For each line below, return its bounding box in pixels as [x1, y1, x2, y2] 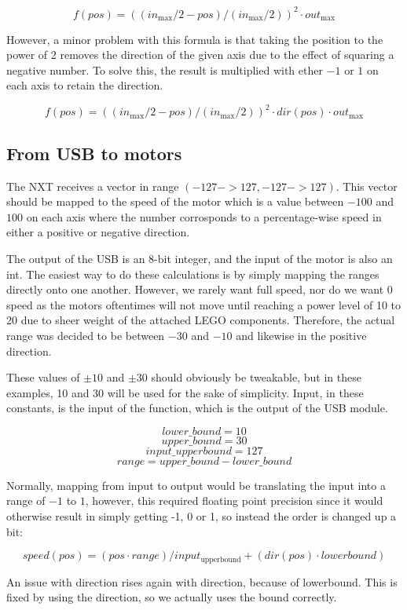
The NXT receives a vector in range [6, 177, 179, 194]
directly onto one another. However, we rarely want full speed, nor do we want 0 [6, 281, 393, 298]
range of [6, 492, 46, 509]
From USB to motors [6, 141, 182, 165]
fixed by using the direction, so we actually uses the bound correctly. [6, 589, 337, 605]
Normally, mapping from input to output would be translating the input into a [6, 477, 386, 493]
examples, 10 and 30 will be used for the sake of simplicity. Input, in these [6, 384, 364, 400]
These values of [6, 369, 80, 385]
